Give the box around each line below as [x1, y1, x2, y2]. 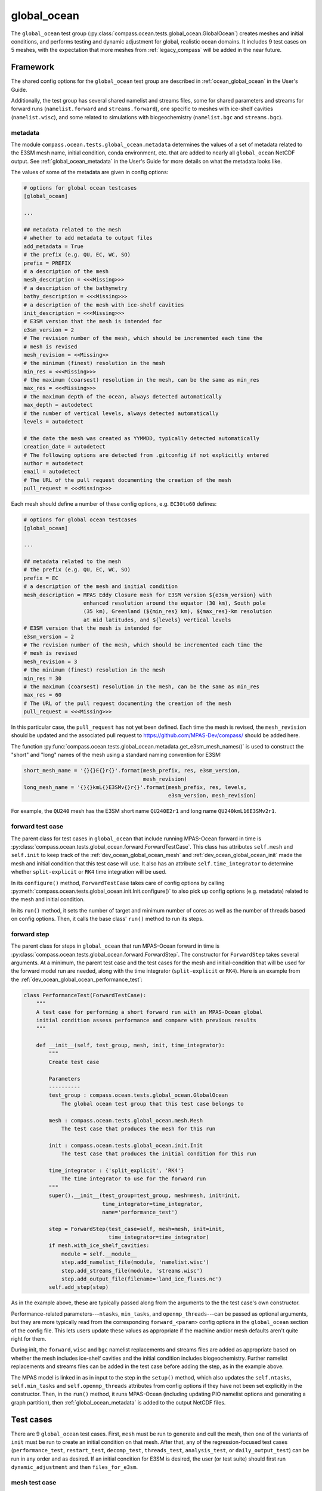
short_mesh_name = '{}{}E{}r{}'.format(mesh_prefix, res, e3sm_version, [23, 767, 241, 774]
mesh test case [11, 1478, 57, 1486]
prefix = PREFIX [23, 259, 72, 267]
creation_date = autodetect [23, 443, 106, 450]
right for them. [11, 1335, 47, 1342]
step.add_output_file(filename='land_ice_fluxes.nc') [61, 1276, 222, 1282]
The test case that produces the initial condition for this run [61, 1150, 256, 1157]
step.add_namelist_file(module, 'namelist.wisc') [61, 1259, 209, 1266]
